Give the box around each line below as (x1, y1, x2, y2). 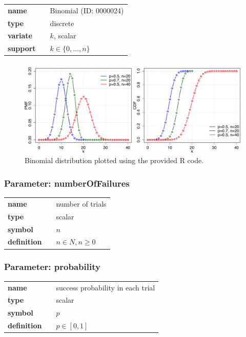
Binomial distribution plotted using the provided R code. (25, 155, 204, 166)
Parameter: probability (4, 260, 100, 273)
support (8, 43, 36, 54)
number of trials (56, 198, 107, 209)
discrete (50, 17, 74, 28)
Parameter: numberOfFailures (4, 176, 130, 189)
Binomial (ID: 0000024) (50, 5, 124, 15)
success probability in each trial (56, 282, 155, 293)
